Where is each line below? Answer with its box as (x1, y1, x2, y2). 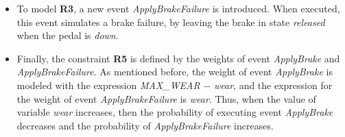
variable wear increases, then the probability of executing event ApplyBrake (16, 105, 333, 119)
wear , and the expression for (213, 77, 333, 92)
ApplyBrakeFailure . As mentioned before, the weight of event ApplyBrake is (16, 64, 333, 79)
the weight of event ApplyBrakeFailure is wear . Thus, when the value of (16, 91, 316, 105)
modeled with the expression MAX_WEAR (16, 77, 200, 92)
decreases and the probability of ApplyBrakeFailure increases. (16, 118, 274, 132)
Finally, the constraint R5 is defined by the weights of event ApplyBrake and (16, 51, 340, 65)
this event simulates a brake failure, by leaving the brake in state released (16, 14, 325, 29)
